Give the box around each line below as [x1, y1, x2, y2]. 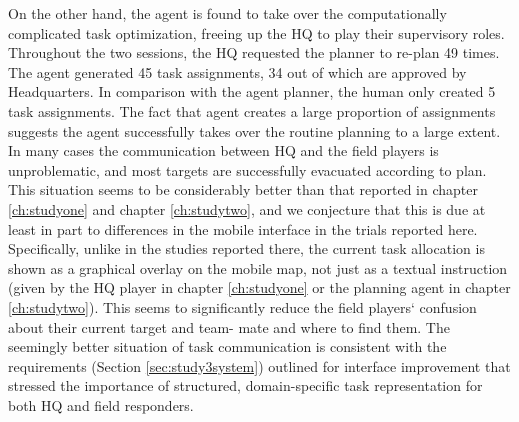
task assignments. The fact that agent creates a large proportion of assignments [8, 100, 496, 121]
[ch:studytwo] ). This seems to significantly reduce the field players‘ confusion [8, 296, 477, 317]
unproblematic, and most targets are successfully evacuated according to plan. [8, 159, 487, 180]
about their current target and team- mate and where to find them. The [8, 316, 450, 337]
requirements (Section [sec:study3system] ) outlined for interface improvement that [8, 355, 511, 376]
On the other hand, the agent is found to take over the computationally [8, 3, 447, 23]
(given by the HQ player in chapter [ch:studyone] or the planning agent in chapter [8, 277, 511, 298]
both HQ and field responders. [8, 394, 194, 415]
